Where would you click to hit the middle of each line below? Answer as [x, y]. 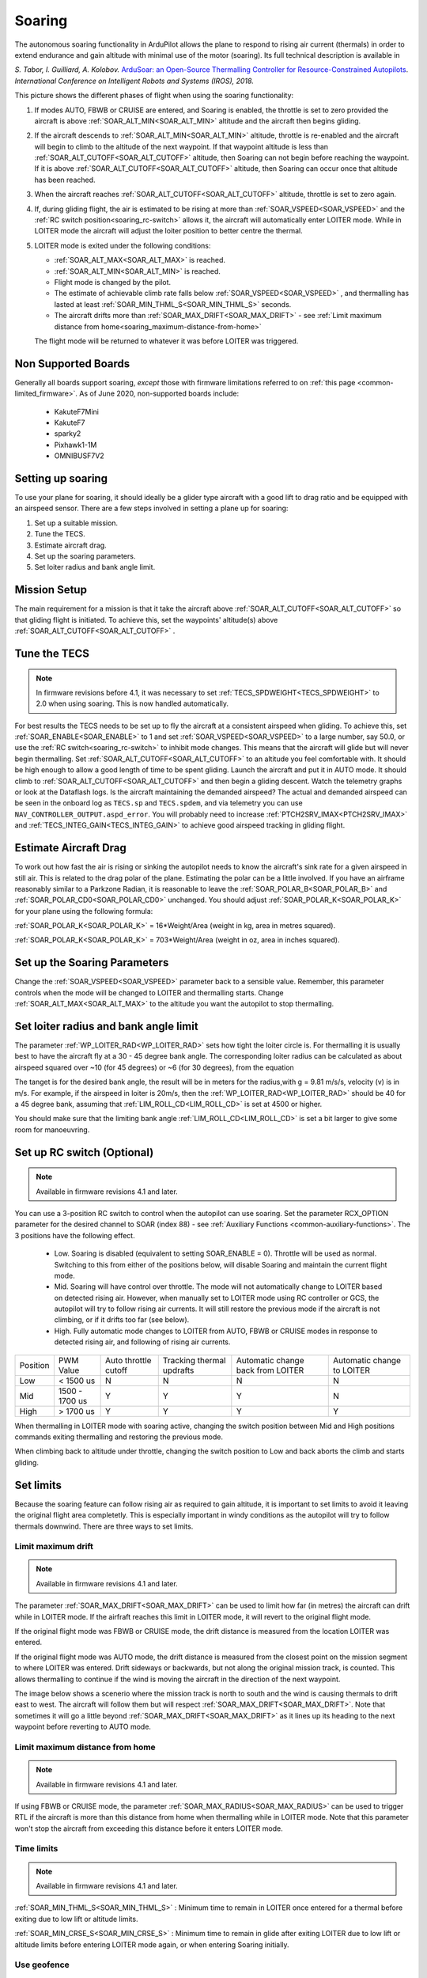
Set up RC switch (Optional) [84, 1152]
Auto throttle [128, 1360]
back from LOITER [270, 1370]
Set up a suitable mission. [76, 523]
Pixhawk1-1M [76, 445]
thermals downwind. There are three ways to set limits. [104, 1526]
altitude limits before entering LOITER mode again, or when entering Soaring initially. [152, 1944]
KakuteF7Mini [76, 411]
